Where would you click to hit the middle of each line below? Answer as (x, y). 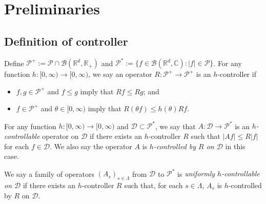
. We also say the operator (91, 146)
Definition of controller (66, 41)
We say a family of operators (49, 174)
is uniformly (196, 174)
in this (235, 146)
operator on (60, 136)
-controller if (237, 74)
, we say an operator (120, 74)
